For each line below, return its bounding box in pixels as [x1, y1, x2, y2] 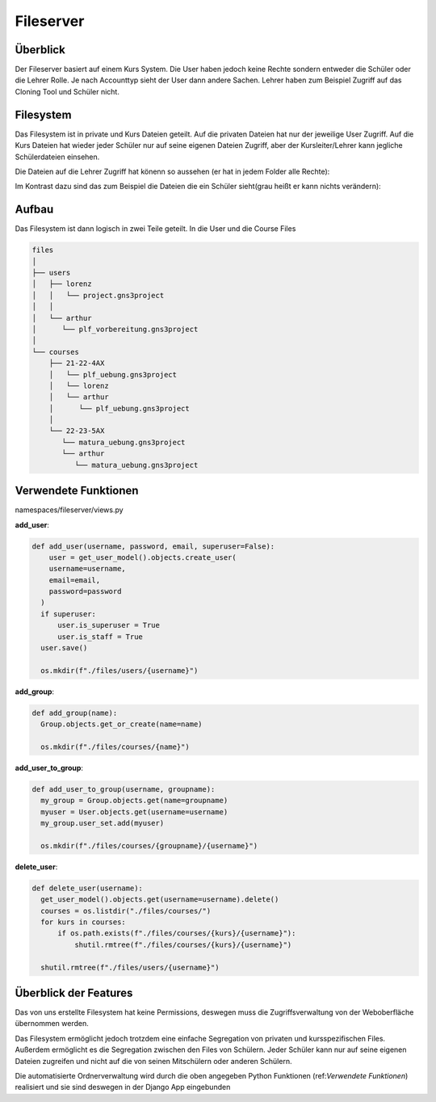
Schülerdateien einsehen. [15, 152, 100, 162]
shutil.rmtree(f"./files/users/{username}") [40, 962, 220, 972]
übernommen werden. [15, 1019, 89, 1028]
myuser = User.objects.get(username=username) [40, 807, 228, 816]
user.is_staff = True [57, 632, 143, 641]
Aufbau [15, 203, 54, 217]
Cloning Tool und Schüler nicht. [15, 86, 120, 96]
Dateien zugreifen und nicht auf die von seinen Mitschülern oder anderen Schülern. [15, 1056, 292, 1066]
